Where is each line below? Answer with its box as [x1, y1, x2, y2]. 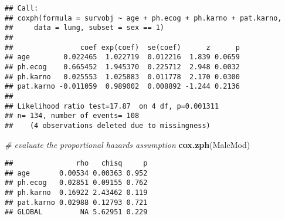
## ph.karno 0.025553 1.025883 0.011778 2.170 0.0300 [5, 72, 240, 81]
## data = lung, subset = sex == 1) [5, 23, 165, 32]
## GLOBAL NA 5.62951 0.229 [5, 208, 148, 217]
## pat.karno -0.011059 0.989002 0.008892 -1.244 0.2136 [5, 82, 240, 91]
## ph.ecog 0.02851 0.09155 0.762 [5, 178, 148, 187]
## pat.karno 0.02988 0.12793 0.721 [5, 198, 148, 207]
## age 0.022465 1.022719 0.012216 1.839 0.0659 [5, 53, 240, 62]
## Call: [5, 4, 39, 12]
